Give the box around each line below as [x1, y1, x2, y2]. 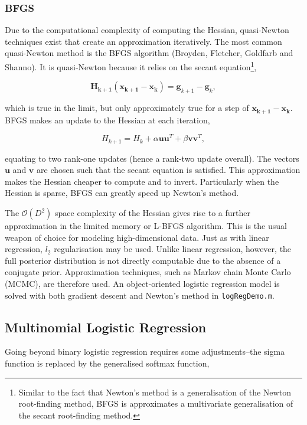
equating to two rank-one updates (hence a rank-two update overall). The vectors [5, 152, 299, 164]
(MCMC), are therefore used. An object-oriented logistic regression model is [5, 277, 280, 289]
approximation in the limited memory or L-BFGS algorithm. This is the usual [5, 220, 287, 231]
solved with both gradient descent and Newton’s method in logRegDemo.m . [5, 289, 275, 301]
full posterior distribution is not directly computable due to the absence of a [5, 254, 281, 266]
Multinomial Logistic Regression [5, 318, 207, 336]
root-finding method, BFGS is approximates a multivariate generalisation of [18, 397, 293, 410]
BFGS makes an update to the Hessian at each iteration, [5, 113, 210, 126]
